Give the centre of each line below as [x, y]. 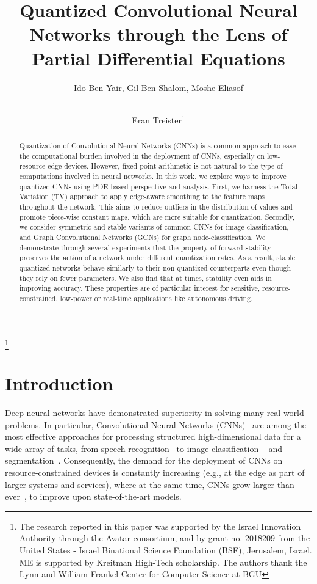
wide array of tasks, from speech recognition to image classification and [144, 448]
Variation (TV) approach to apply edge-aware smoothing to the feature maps [142, 196]
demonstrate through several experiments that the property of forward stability [145, 247]
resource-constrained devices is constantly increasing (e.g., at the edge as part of [155, 472]
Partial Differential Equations [158, 58]
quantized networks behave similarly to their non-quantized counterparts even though [155, 267]
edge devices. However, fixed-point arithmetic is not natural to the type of [165, 166]
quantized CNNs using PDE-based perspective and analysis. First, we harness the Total [158, 186]
